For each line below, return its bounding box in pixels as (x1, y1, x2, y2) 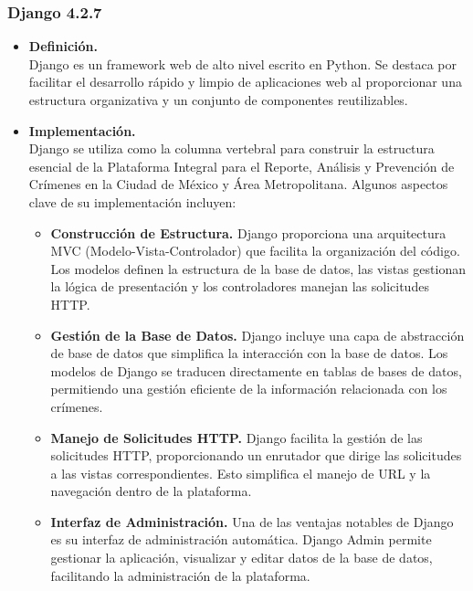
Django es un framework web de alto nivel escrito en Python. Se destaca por (28, 54, 457, 73)
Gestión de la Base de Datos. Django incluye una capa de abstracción (50, 325, 465, 344)
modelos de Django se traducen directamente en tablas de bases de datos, (50, 361, 462, 380)
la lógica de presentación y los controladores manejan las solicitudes (50, 277, 429, 296)
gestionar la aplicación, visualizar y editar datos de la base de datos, (50, 548, 433, 567)
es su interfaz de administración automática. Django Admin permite (50, 530, 432, 549)
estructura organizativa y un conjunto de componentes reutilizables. (28, 90, 408, 109)
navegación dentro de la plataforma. (50, 481, 252, 501)
